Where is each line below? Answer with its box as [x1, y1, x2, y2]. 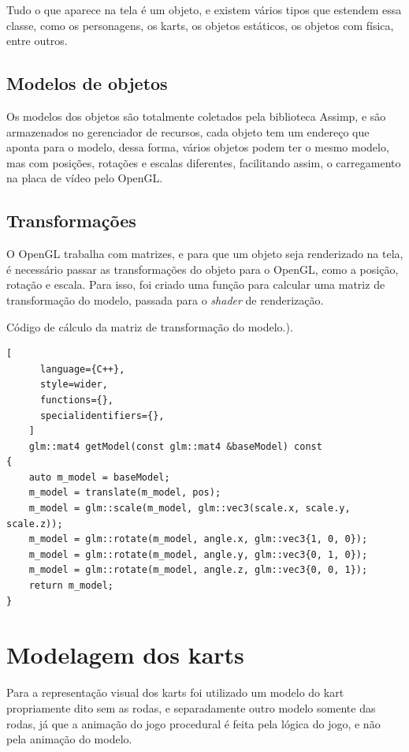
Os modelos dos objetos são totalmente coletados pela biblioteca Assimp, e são [6, 107, 386, 124]
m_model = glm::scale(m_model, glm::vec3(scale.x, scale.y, [28, 503, 351, 514]
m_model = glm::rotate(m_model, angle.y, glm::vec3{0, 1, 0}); [28, 548, 368, 560]
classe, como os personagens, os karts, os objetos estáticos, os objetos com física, [6, 17, 394, 33]
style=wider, [39, 379, 108, 391]
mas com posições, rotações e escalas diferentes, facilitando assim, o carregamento [6, 154, 401, 170]
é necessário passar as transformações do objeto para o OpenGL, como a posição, [6, 260, 399, 277]
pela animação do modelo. [6, 731, 132, 747]
